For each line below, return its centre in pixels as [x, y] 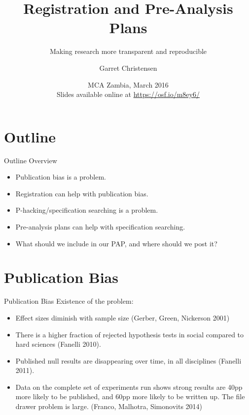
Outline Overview [31, 160]
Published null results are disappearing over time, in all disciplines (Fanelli [128, 360]
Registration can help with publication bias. [82, 193]
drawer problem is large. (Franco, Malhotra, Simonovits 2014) [109, 406]
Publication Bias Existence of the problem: [69, 301]
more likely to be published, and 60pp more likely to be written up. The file [130, 396]
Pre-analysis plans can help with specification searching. [100, 227]
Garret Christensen [128, 68]
